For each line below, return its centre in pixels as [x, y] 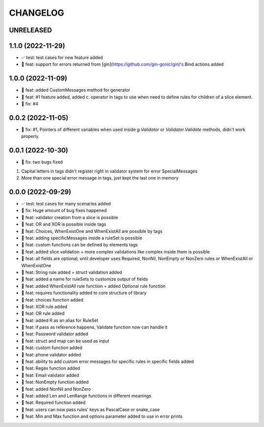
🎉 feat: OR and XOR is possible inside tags [64, 224]
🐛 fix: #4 [30, 104]
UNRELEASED [31, 30]
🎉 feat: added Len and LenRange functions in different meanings [86, 396]
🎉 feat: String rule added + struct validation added [72, 272]
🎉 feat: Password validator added [55, 334]
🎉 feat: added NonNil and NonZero [56, 389]
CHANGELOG [37, 13]
